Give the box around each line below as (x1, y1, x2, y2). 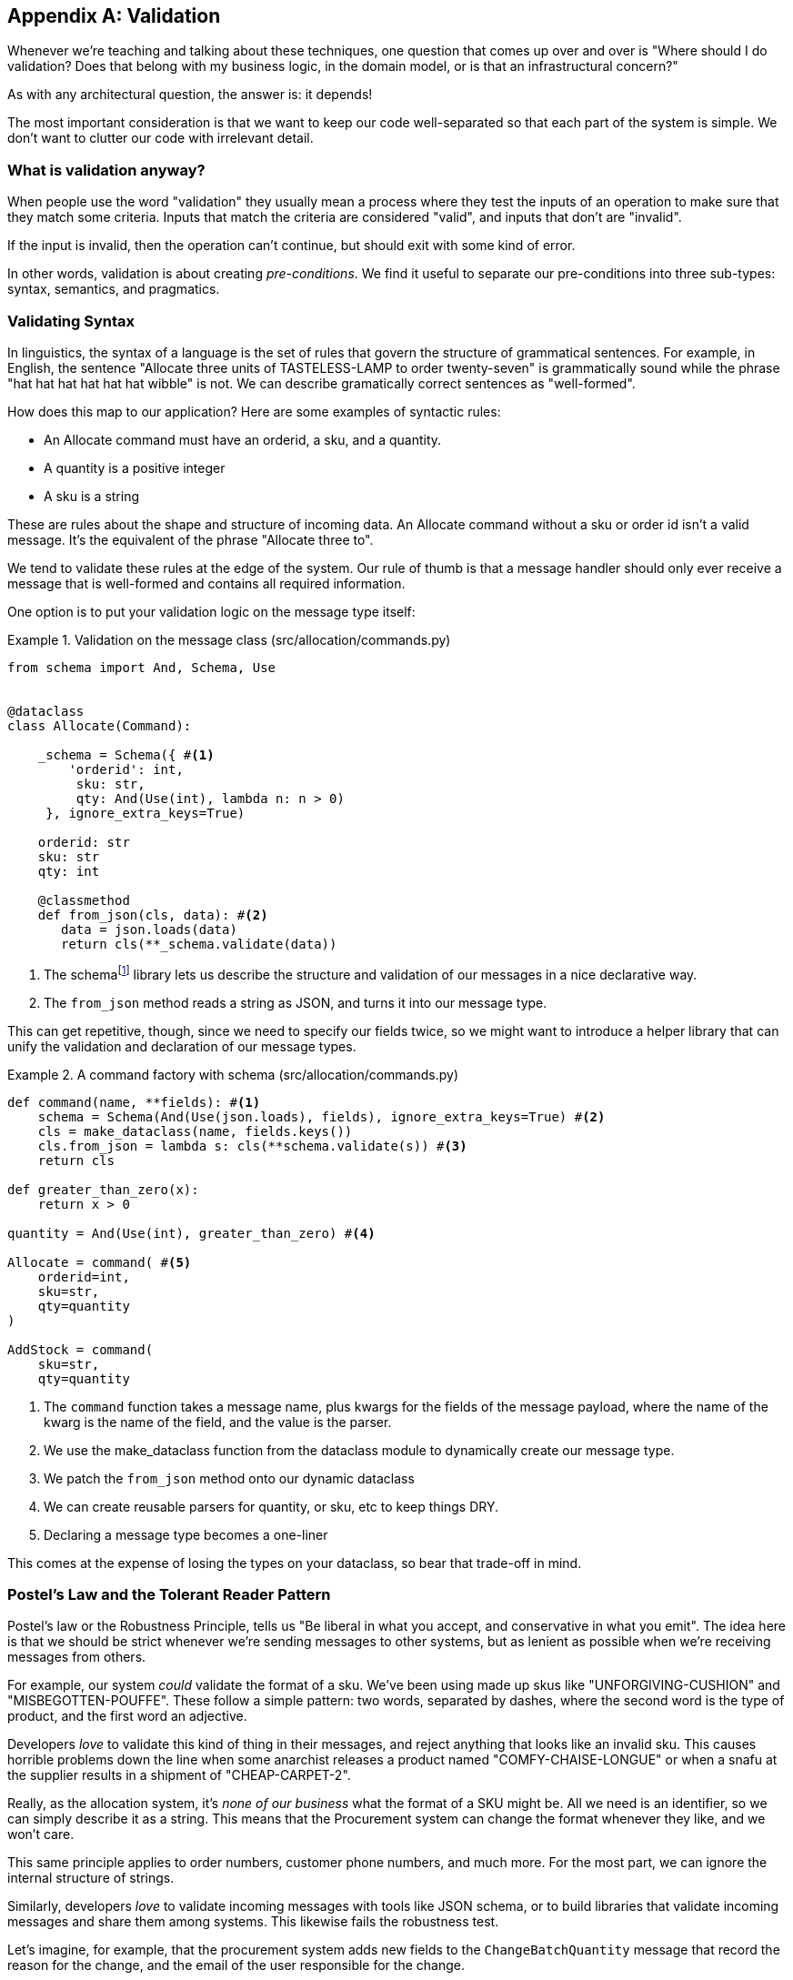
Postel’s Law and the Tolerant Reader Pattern (7, 1584, 331, 1603)
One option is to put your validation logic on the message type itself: (7, 603, 416, 619)
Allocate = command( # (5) (7, 1254, 192, 1270)
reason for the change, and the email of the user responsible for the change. (7, 1957, 465, 1974)
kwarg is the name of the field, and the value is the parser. (44, 1413, 392, 1430)
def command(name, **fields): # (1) (7, 1094, 261, 1110)
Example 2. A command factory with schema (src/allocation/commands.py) (7, 1066, 459, 1082)
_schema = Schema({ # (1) (37, 747, 215, 762)
